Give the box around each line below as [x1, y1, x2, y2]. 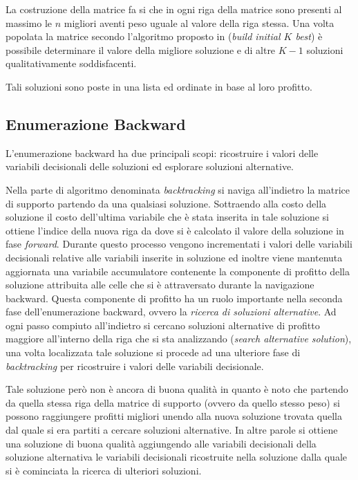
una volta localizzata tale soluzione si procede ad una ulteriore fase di [6, 345, 301, 360]
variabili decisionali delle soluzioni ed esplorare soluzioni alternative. [6, 159, 294, 174]
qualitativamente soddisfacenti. [6, 56, 137, 71]
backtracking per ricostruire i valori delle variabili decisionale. [6, 358, 264, 373]
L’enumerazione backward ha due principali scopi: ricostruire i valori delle [6, 145, 319, 160]
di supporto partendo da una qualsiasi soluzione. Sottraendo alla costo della [6, 196, 327, 210]
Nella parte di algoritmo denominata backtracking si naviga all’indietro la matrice [6, 182, 350, 196]
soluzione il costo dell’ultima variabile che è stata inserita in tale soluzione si [6, 210, 329, 224]
